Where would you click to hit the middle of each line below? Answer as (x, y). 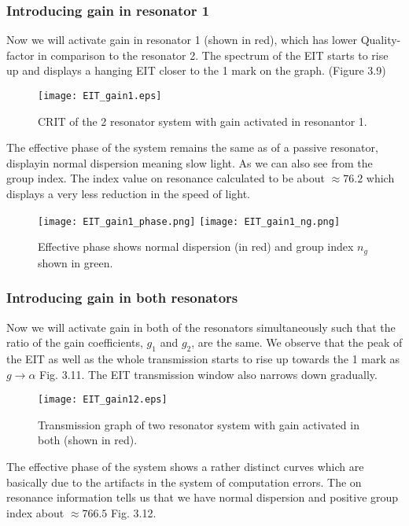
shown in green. (76, 262)
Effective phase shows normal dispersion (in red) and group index (196, 246)
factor (20, 55)
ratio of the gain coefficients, (75, 342)
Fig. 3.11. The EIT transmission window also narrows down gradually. (208, 374)
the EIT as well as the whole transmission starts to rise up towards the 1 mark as (203, 358)
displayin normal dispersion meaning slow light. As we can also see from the (190, 162)
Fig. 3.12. (133, 512)
